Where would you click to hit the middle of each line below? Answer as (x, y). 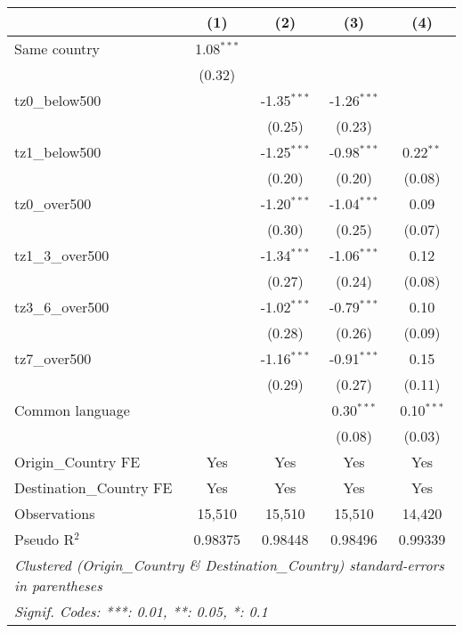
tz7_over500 (53, 358)
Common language (72, 410)
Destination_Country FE (93, 487)
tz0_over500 (53, 203)
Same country (57, 49)
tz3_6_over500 (62, 307)
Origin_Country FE (77, 462)
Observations (55, 513)
